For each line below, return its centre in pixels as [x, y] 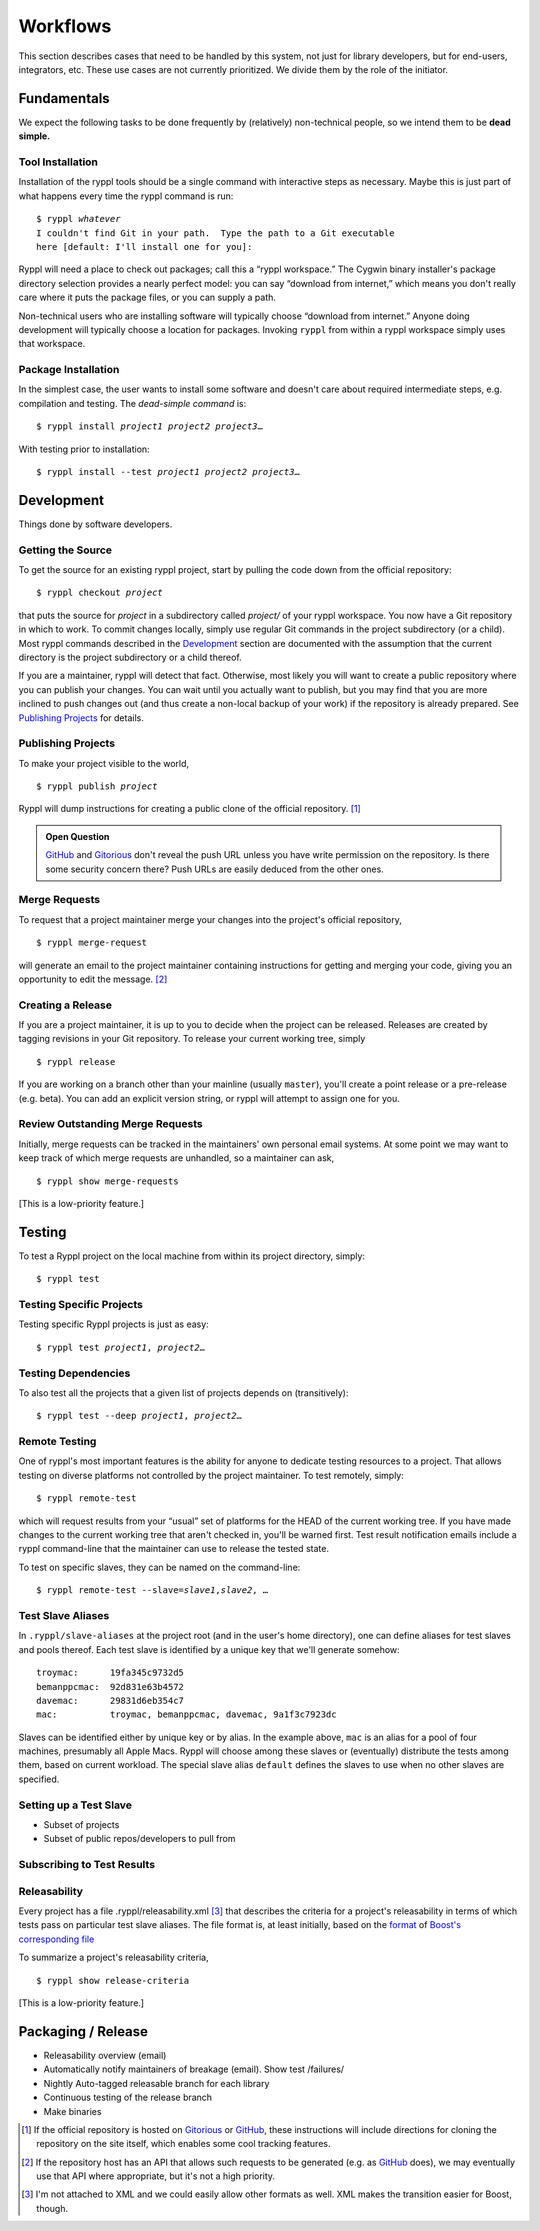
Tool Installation [58, 162]
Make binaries [72, 2111]
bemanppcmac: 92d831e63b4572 [110, 1686]
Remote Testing [57, 1442]
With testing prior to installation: [84, 449]
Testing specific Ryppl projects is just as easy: [113, 1324]
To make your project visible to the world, [104, 763]
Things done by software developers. [95, 524]
